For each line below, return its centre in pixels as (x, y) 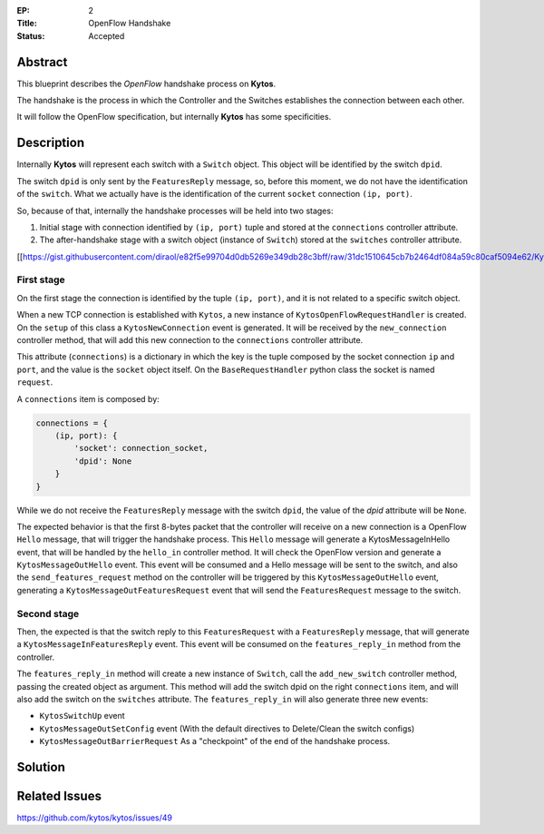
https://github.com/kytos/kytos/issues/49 (94, 818)
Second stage (48, 613)
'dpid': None (103, 461)
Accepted (107, 35)
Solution (41, 767)
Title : (27, 24)
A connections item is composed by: (88, 398)
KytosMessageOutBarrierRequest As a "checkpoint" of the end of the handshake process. (215, 741)
